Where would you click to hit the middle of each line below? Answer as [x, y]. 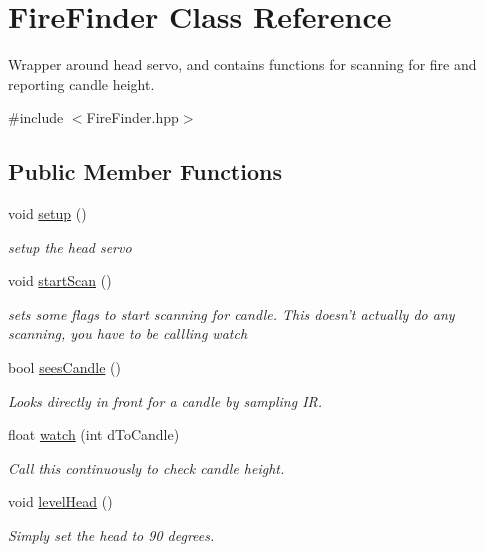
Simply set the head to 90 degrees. [111, 535]
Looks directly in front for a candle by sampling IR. [165, 400]
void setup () [47, 213]
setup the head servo [70, 246]
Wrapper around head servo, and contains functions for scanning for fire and [242, 64]
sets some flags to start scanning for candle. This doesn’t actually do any [231, 313]
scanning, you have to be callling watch [128, 333]
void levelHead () [60, 501]
